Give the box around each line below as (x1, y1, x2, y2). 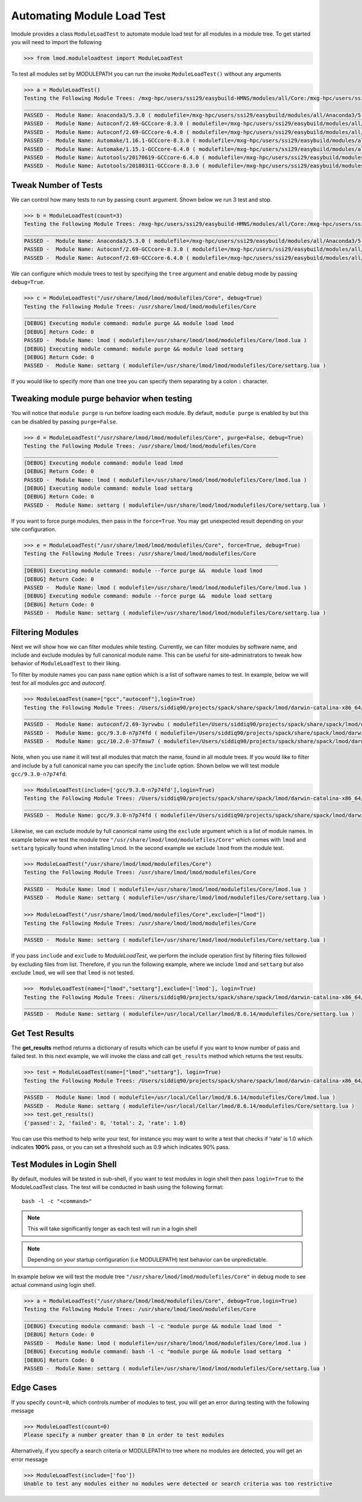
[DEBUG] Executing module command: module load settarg (24, 485, 193, 492)
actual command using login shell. (11, 1281, 96, 1288)
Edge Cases (11, 1382, 57, 1393)
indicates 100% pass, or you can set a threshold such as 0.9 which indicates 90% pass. (11, 1143, 230, 1150)
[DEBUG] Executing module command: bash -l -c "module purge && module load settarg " (24, 1348, 291, 1355)
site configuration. (11, 526, 57, 533)
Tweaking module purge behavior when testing (11, 393, 192, 404)
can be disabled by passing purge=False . (11, 417, 118, 425)
